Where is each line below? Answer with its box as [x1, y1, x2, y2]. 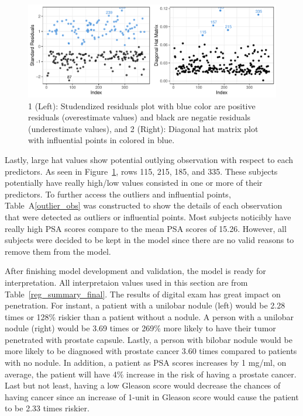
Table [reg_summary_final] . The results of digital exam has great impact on [5, 287, 281, 300]
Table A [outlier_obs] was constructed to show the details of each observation [5, 199, 283, 212]
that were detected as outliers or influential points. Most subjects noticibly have [5, 210, 291, 223]
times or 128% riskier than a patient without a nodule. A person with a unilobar [5, 310, 294, 323]
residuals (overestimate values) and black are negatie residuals [28, 111, 251, 123]
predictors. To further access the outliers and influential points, [5, 188, 231, 200]
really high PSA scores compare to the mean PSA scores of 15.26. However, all [5, 222, 287, 234]
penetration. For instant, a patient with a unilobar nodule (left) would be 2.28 [5, 299, 285, 311]
